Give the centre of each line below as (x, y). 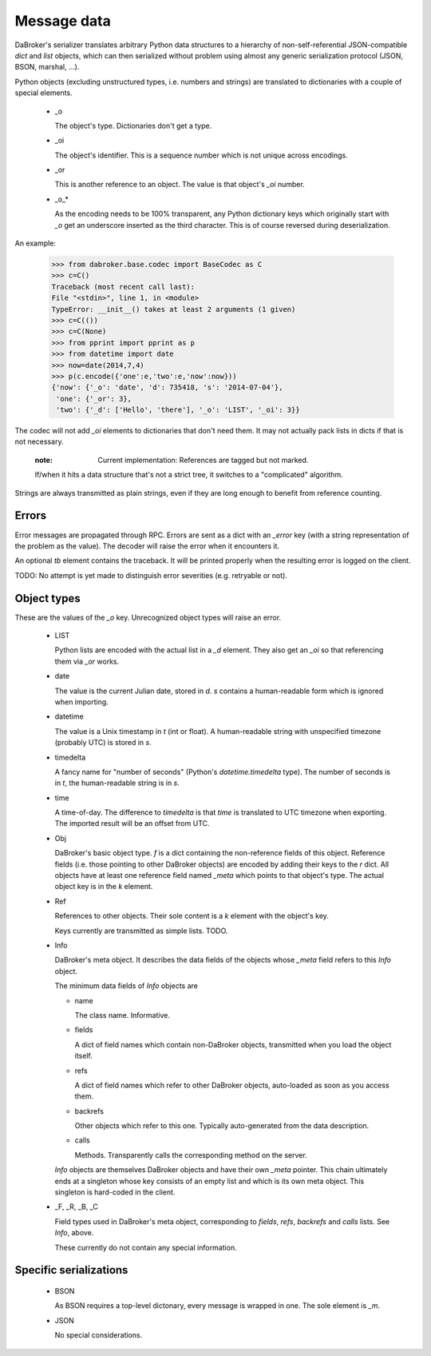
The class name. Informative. (123, 1015)
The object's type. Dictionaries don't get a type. (133, 126)
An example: (35, 243)
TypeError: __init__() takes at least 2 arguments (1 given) (174, 309)
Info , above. (74, 1233)
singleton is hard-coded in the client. (115, 1192)
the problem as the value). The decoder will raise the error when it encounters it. (147, 546)
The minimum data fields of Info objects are (127, 986)
